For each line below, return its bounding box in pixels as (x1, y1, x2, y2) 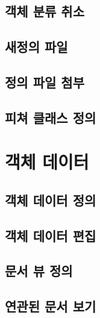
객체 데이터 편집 (5, 226, 96, 245)
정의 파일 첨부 (5, 72, 85, 91)
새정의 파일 (5, 37, 68, 56)
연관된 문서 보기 (5, 297, 96, 316)
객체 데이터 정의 (5, 190, 96, 209)
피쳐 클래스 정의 (5, 108, 96, 126)
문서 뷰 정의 (5, 261, 73, 280)
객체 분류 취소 (5, 2, 85, 20)
